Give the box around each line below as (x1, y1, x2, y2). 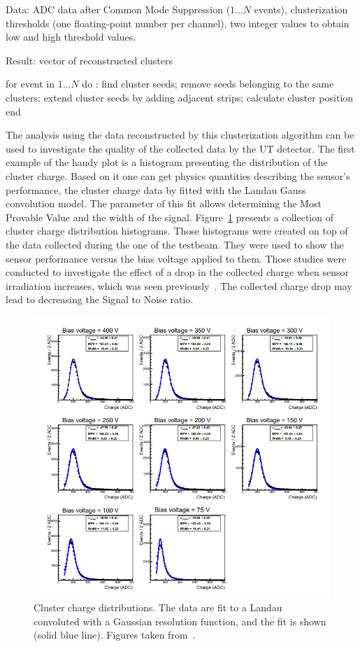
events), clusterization (254, 2, 348, 16)
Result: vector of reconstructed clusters (6, 53, 173, 67)
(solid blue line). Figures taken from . (34, 627, 196, 642)
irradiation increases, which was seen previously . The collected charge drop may (6, 278, 352, 293)
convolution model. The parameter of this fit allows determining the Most (6, 196, 322, 211)
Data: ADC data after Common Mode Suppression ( (6, 2, 231, 16)
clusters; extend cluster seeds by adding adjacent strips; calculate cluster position (6, 90, 354, 104)
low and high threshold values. (6, 29, 136, 44)
